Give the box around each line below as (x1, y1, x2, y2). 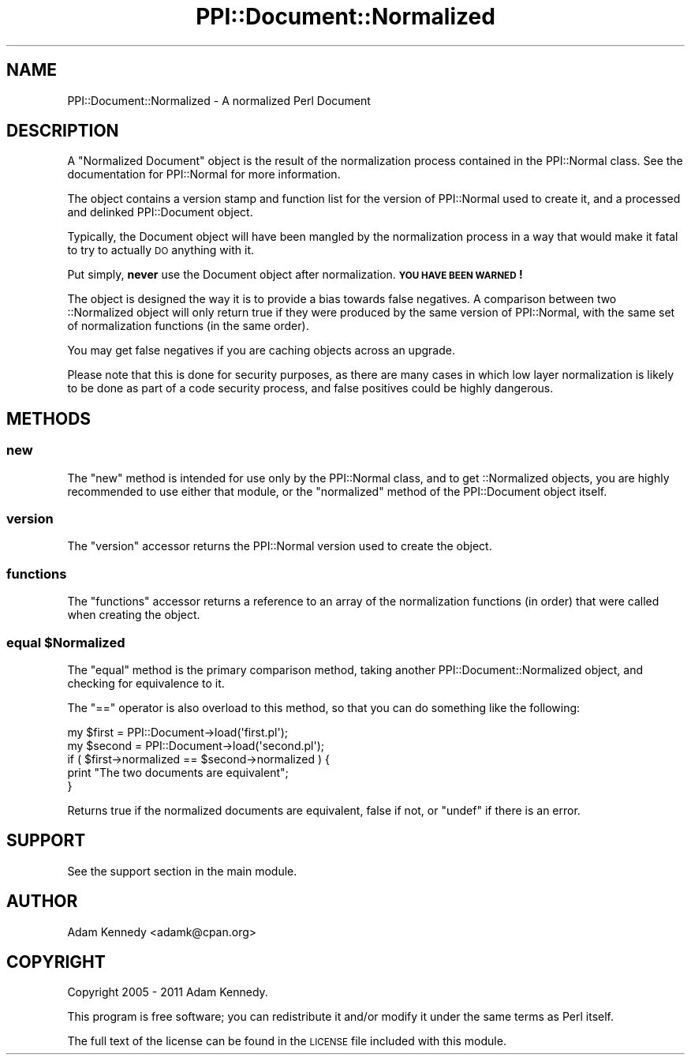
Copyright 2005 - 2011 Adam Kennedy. (67, 985, 268, 999)
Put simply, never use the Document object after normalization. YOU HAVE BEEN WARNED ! (67, 268, 523, 282)
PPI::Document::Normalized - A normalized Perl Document (67, 93, 371, 107)
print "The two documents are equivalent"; (67, 765, 289, 779)
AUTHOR (6, 891, 78, 912)
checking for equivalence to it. (67, 676, 225, 690)
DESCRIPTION (6, 121, 119, 141)
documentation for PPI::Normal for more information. (67, 167, 341, 182)
